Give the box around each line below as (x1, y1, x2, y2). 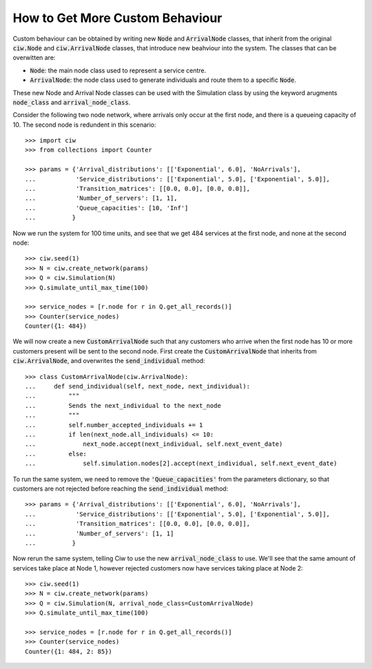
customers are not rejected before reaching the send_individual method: (12, 484, 229, 493)
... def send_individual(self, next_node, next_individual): (25, 382, 251, 391)
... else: (25, 450, 87, 457)
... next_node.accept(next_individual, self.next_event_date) (25, 440, 283, 448)
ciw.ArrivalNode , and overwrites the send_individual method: (12, 357, 206, 365)
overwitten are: (12, 54, 56, 62)
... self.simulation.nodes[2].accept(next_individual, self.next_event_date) (25, 460, 338, 468)
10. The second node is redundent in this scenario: (12, 121, 156, 129)
